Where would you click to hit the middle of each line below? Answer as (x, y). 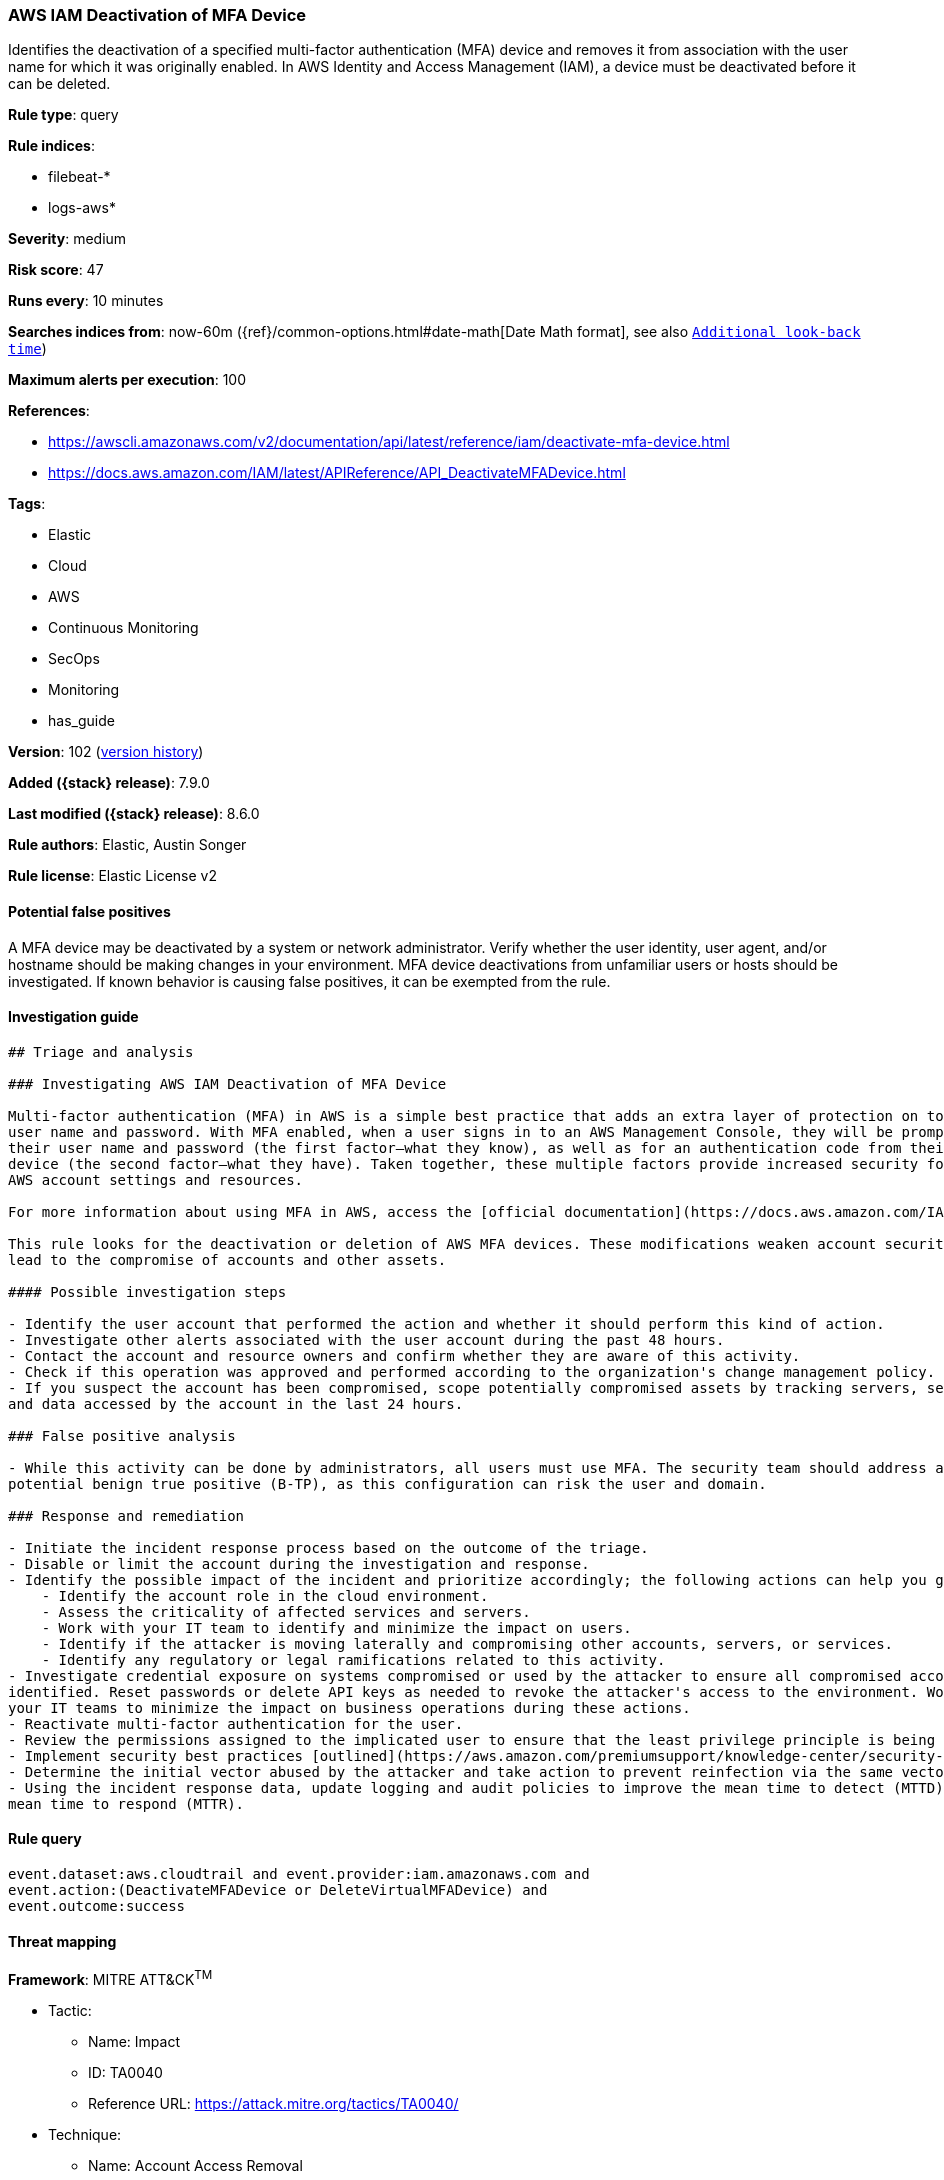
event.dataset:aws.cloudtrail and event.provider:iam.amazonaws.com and (299, 1874)
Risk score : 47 (56, 270)
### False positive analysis (122, 1435)
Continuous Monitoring (123, 628)
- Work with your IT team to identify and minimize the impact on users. (336, 1627)
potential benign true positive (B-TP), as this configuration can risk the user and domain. (387, 1483)
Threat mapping (62, 1941)
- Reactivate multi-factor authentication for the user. (236, 1723)
